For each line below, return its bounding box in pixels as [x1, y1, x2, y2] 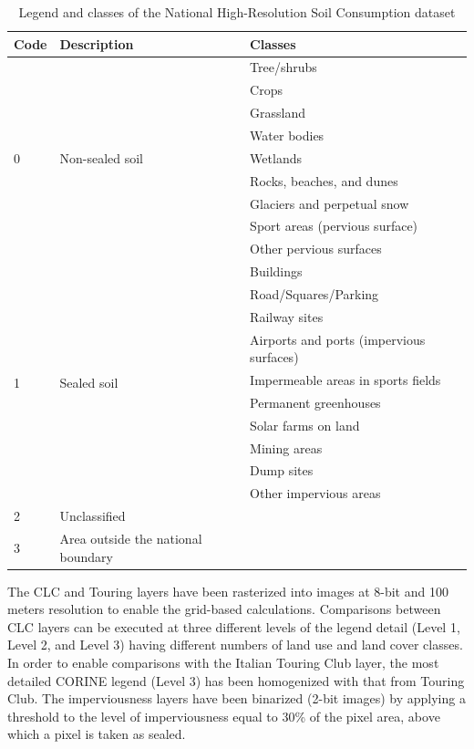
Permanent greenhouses [250, 392, 381, 411]
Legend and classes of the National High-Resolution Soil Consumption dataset [18, 3, 456, 21]
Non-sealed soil [59, 148, 144, 167]
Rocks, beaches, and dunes [250, 171, 398, 190]
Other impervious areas [250, 484, 381, 503]
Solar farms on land [250, 415, 360, 434]
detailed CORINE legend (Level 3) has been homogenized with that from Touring [7, 671, 465, 690]
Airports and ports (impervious [250, 329, 426, 348]
